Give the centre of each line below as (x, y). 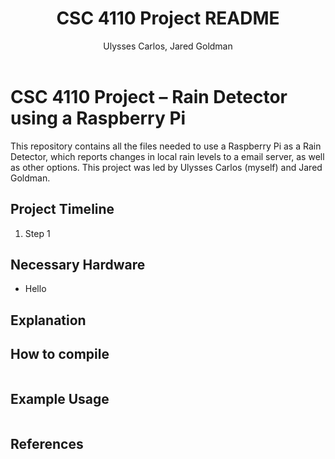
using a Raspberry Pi (98, 118)
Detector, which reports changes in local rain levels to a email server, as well (167, 156)
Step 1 (37, 233)
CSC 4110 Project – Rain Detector (149, 96)
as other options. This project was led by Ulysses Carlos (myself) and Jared (166, 167)
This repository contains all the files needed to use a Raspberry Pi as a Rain (166, 146)
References (47, 443)
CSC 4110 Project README (168, 18)
